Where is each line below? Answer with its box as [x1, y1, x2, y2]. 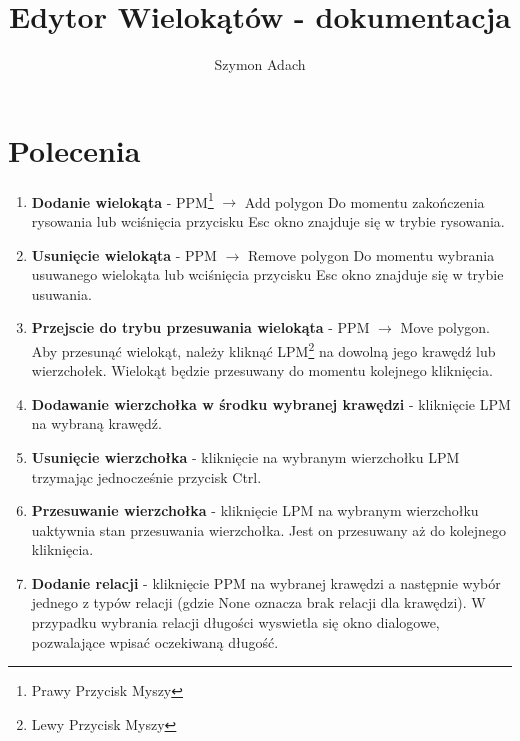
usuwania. [31, 283, 92, 304]
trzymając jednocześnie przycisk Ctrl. [31, 466, 262, 487]
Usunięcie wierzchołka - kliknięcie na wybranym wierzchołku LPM [31, 446, 460, 467]
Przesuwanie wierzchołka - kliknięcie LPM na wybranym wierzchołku [31, 500, 479, 521]
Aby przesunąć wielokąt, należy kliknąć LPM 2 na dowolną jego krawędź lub [31, 337, 496, 361]
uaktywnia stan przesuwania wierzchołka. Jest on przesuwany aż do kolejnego [31, 519, 507, 540]
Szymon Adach [214, 54, 306, 75]
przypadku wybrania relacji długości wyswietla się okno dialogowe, [31, 612, 440, 633]
